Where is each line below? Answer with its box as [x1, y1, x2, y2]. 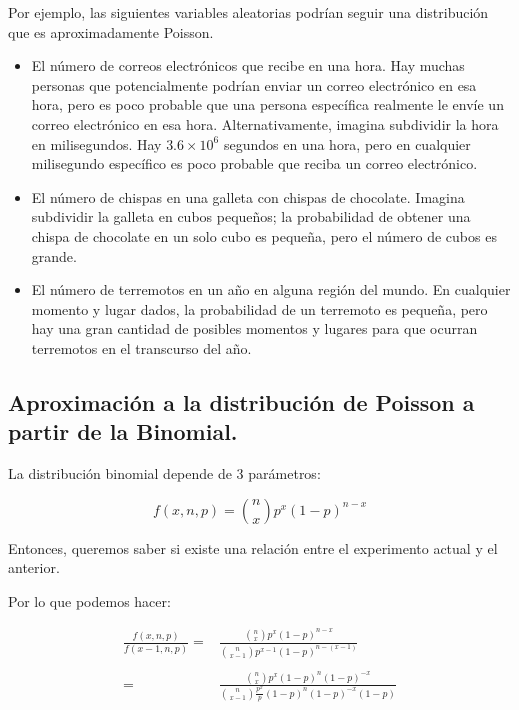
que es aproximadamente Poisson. [8, 21, 214, 42]
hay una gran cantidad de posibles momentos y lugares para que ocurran [31, 318, 478, 339]
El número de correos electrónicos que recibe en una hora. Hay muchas [31, 55, 465, 76]
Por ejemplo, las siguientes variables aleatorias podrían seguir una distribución [8, 2, 489, 22]
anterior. [8, 557, 60, 578]
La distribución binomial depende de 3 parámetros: [8, 463, 321, 484]
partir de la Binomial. [8, 416, 238, 447]
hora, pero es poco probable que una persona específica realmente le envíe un [31, 94, 504, 115]
